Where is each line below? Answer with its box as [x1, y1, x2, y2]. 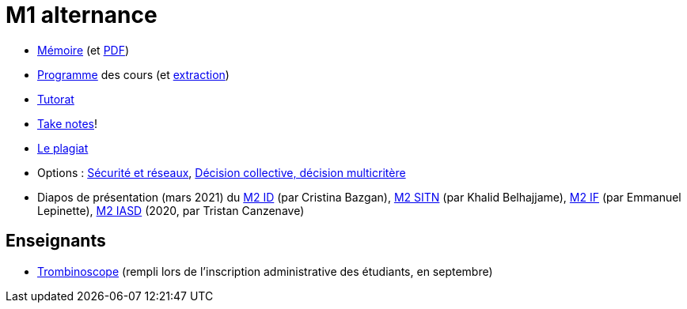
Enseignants [6, 231, 106, 251]
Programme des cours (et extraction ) [37, 67, 230, 81]
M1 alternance [6, 2, 158, 28]
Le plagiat [37, 141, 89, 155]
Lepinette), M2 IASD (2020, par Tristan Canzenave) [37, 203, 305, 217]
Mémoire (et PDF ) [37, 43, 130, 57]
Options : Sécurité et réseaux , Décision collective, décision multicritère [37, 165, 406, 179]
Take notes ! [37, 116, 98, 130]
